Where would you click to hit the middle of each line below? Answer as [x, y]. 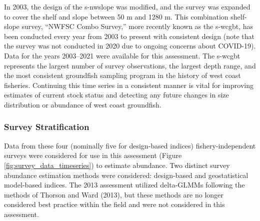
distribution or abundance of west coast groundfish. [83, 104]
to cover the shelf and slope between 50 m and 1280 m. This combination [116, 16]
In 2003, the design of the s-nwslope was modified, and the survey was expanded [127, 6]
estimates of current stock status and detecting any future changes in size [116, 95]
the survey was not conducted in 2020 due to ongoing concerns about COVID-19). [130, 46]
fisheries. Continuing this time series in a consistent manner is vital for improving [129, 85]
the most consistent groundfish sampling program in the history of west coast [122, 75]
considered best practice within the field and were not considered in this [114, 204]
